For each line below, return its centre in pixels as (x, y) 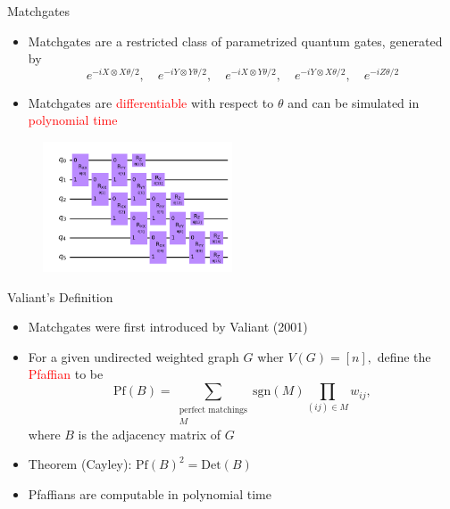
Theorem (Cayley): (80, 464)
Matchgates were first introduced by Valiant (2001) (168, 327)
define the (404, 356)
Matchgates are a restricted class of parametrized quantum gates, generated (235, 41)
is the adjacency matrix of (150, 434)
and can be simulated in (354, 102)
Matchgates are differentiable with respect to (151, 102)
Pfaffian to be (66, 374)
